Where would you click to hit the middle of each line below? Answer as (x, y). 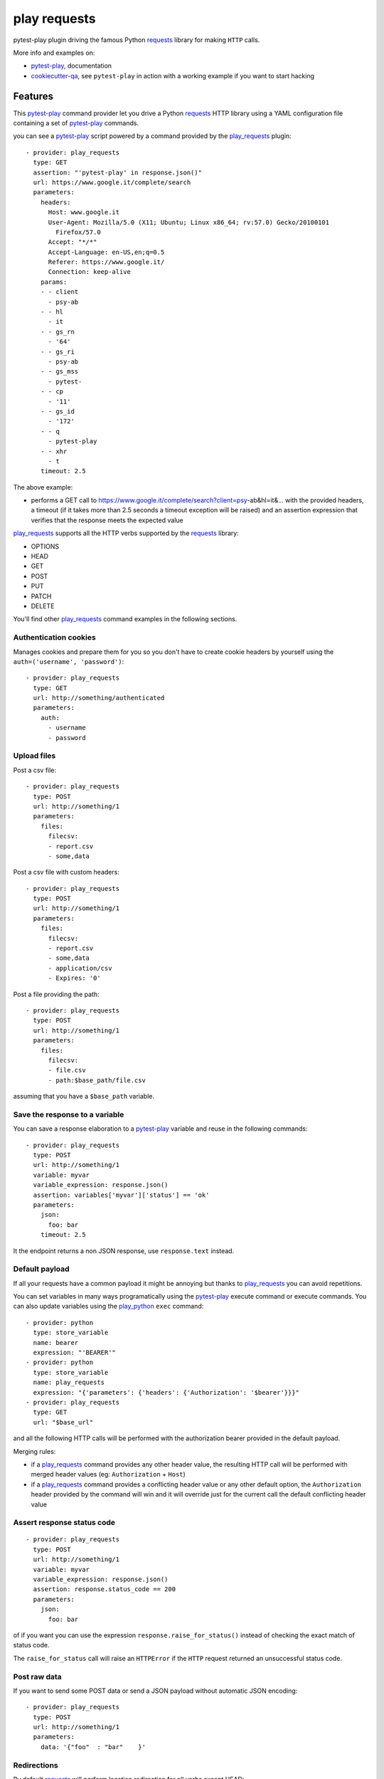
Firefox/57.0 (78, 232)
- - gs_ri (57, 352)
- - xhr (54, 451)
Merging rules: (34, 1451)
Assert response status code (64, 1523)
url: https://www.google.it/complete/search (112, 182)
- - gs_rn (57, 332)
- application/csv (80, 968)
